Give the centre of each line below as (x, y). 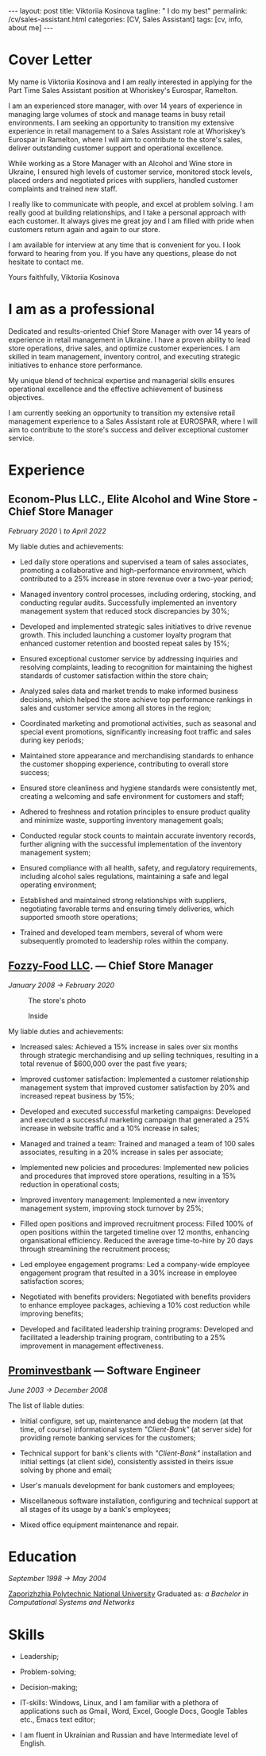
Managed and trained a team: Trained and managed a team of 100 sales (137, 1143)
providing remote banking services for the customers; (108, 1437)
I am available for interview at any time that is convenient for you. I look (124, 245)
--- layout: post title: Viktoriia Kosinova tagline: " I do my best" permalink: (128, 11)
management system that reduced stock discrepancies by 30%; (125, 611)
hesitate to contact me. (46, 262)
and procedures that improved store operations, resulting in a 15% (128, 1176)
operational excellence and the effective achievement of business (116, 389)
